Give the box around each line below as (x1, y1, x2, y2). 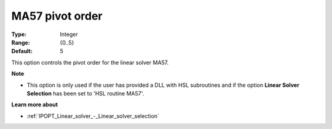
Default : (11, 48, 33, 55)
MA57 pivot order (11, 9, 103, 23)
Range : (11, 39, 30, 46)
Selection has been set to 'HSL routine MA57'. (26, 89, 144, 97)
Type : (11, 31, 27, 38)
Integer (60, 31, 78, 38)
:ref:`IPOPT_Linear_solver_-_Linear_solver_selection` (26, 112, 160, 119)
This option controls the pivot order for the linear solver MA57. (11, 59, 169, 66)
